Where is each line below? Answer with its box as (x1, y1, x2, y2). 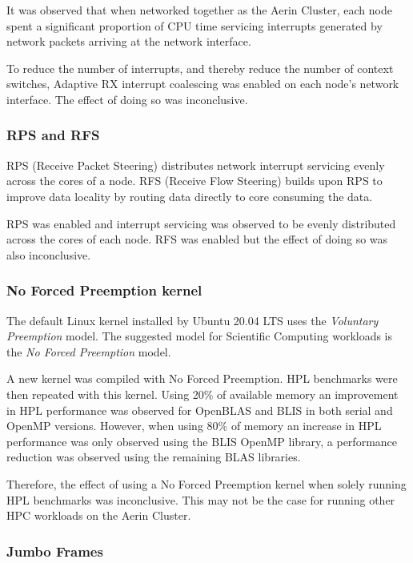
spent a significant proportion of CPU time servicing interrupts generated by (6, 17, 383, 34)
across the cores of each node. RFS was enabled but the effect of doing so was (6, 231, 388, 247)
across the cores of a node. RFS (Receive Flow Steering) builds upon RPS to (6, 172, 383, 189)
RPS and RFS (6, 125, 100, 145)
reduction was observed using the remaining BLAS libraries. (6, 448, 301, 465)
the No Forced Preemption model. (6, 343, 171, 360)
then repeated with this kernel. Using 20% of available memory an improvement (6, 385, 399, 402)
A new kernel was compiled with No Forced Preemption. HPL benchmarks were (6, 370, 398, 387)
